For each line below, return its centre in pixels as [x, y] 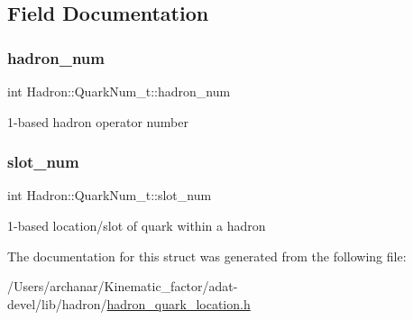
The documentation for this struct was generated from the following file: [207, 256]
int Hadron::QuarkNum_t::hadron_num [119, 91]
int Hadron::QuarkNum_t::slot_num [110, 195]
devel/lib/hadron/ [57, 303]
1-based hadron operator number [98, 121]
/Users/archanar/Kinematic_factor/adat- [123, 286]
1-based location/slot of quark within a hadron [137, 225]
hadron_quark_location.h [179, 303]
